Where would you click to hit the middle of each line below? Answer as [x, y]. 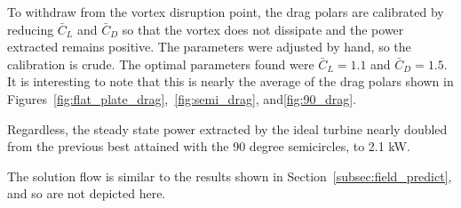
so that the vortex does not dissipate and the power [263, 29]
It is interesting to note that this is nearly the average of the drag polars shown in [230, 81]
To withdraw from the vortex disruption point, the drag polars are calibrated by [226, 12]
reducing [31, 29]
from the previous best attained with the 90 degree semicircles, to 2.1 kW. [209, 146]
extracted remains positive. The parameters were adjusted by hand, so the [209, 47]
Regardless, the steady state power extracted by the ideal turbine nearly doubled [227, 128]
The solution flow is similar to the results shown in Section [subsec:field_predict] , [230, 176]
